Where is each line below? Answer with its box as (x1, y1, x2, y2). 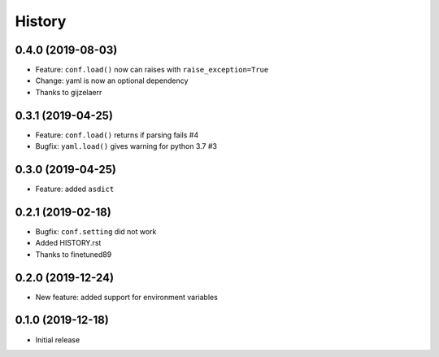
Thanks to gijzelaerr (35, 87, 102, 97)
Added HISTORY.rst (35, 238, 102, 248)
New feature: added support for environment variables (35, 292, 219, 302)
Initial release (35, 334, 80, 345)
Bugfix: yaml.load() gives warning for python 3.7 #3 (35, 141, 217, 151)
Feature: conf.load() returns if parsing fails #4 (35, 130, 199, 140)
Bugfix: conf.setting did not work (35, 226, 157, 236)
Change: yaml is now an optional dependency (35, 76, 189, 85)
